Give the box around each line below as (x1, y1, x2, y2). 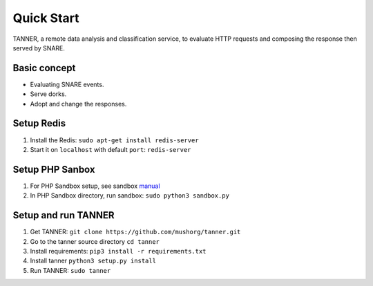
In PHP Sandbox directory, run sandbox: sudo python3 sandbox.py (30, 191, 229, 200)
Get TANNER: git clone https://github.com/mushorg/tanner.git (30, 228, 241, 236)
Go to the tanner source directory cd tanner (30, 237, 160, 245)
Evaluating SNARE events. (30, 80, 104, 88)
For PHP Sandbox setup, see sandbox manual (30, 182, 160, 190)
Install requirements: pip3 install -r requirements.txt (30, 247, 207, 255)
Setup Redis (12, 117, 66, 129)
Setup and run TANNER (12, 209, 115, 221)
